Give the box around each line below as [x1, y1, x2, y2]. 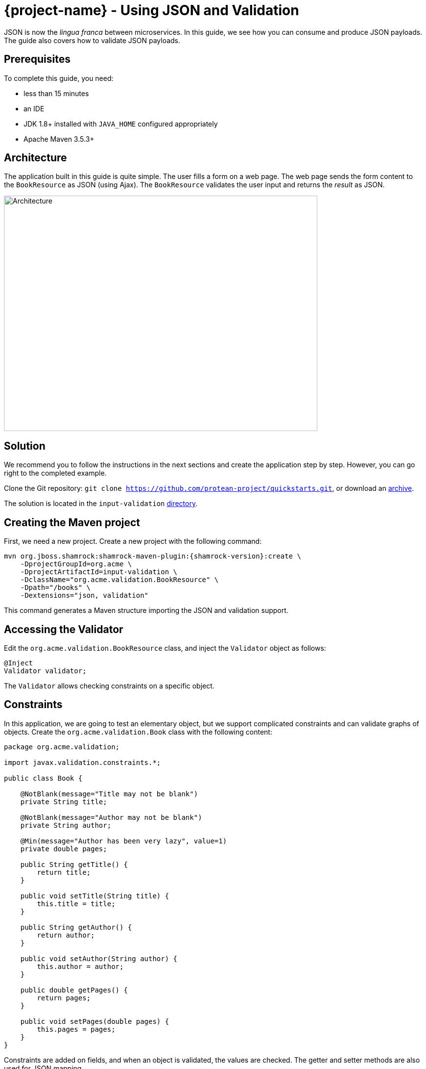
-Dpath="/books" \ [20, 584, 91, 592]
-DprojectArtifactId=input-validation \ [20, 568, 178, 576]
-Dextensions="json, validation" [20, 591, 149, 600]
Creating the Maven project [4, 516, 141, 529]
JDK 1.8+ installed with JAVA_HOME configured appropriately [24, 119, 218, 128]
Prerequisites [4, 53, 71, 66]
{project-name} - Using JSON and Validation [4, 2, 299, 19]
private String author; [20, 821, 112, 829]
